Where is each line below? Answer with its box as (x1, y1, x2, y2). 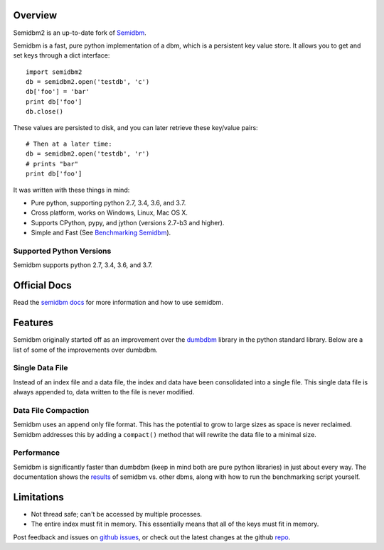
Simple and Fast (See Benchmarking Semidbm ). (31, 228, 171, 237)
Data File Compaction (13, 405, 90, 415)
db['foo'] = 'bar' (26, 87, 90, 96)
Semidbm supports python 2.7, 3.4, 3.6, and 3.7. (13, 261, 153, 269)
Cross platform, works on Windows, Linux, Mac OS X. (31, 208, 188, 217)
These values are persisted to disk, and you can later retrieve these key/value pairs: (13, 123, 259, 131)
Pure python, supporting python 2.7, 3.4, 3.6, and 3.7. (31, 198, 186, 207)
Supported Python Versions (13, 246, 112, 256)
